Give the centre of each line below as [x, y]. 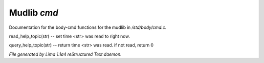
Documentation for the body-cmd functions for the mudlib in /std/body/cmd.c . [88, 27]
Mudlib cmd [34, 13]
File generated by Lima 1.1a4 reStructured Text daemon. [65, 54]
